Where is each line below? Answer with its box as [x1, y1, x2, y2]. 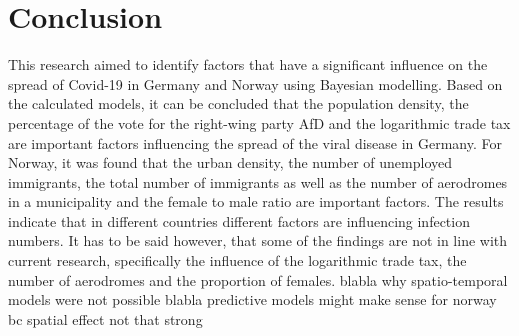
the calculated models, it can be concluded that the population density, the [8, 93, 469, 114]
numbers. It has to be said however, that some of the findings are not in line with [8, 230, 508, 251]
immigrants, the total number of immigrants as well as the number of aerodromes [8, 171, 508, 192]
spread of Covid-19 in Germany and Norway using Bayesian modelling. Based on [8, 73, 503, 94]
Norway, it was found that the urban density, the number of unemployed [8, 152, 453, 173]
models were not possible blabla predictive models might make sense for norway [8, 289, 497, 310]
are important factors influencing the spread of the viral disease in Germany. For [8, 132, 503, 153]
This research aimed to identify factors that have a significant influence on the [8, 54, 488, 75]
